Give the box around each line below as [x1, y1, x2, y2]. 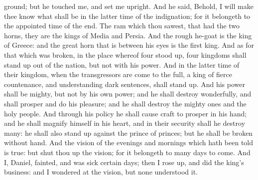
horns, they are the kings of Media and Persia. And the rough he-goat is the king [4, 30, 252, 40]
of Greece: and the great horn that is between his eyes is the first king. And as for [4, 40, 254, 50]
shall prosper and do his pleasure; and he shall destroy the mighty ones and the [4, 98, 247, 108]
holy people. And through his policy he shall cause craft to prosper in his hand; [4, 108, 247, 118]
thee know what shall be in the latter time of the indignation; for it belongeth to [4, 10, 251, 21]
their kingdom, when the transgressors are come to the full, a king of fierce [4, 69, 232, 80]
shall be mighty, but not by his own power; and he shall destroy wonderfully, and [4, 89, 252, 99]
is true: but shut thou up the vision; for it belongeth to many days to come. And [4, 147, 251, 157]
